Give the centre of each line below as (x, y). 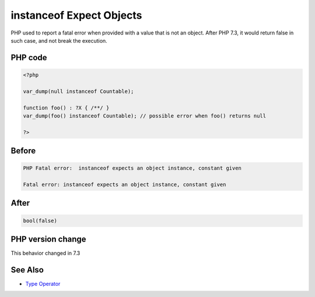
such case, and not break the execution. (59, 40)
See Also (27, 270)
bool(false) (40, 220)
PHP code (29, 58)
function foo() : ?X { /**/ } (66, 108)
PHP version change (49, 239)
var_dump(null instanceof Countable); (78, 91)
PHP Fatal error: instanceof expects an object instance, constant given (132, 168)
